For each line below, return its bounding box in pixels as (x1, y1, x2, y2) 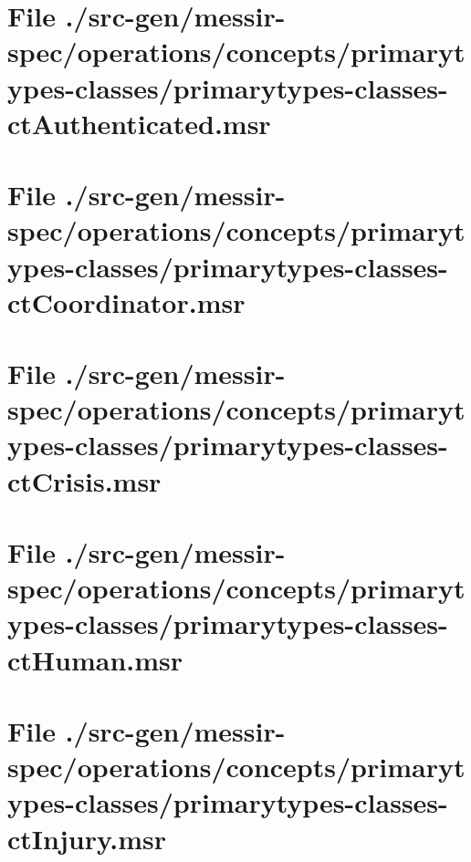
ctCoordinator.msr (7, 283, 246, 320)
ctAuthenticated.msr (7, 104, 271, 141)
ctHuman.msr (7, 640, 183, 678)
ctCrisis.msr (7, 462, 162, 499)
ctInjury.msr (7, 819, 166, 857)
